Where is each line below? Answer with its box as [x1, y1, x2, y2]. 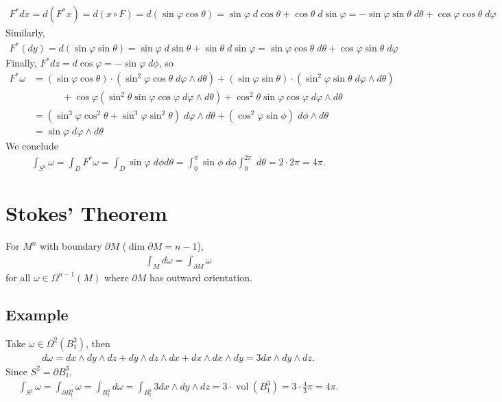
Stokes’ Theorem [5, 199, 167, 227]
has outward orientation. [150, 270, 252, 284]
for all [5, 270, 31, 284]
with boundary [40, 239, 102, 253]
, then [85, 335, 110, 350]
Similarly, [5, 25, 45, 40]
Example [5, 303, 69, 324]
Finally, [5, 56, 37, 70]
